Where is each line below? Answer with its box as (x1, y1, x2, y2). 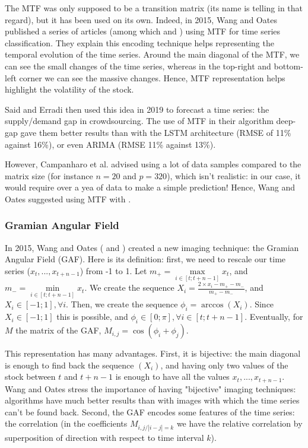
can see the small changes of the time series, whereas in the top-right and (5, 59, 271, 72)
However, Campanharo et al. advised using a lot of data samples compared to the (5, 158, 301, 170)
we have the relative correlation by (176, 417, 303, 430)
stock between (5, 370, 56, 383)
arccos (201, 301, 224, 310)
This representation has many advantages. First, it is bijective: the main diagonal (5, 347, 301, 360)
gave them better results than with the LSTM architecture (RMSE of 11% (20, 126, 291, 138)
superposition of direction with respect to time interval (5, 431, 204, 443)
